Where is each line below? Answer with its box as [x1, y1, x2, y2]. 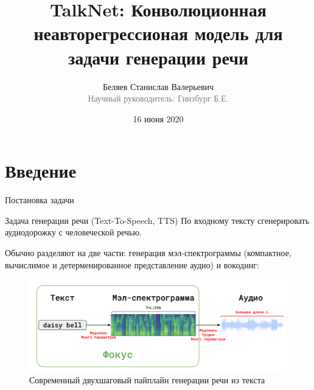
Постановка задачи [5, 193, 74, 206]
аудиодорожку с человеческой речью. [5, 226, 142, 239]
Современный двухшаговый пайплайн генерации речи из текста [29, 373, 265, 386]
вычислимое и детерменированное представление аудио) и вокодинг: [5, 258, 259, 271]
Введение [5, 158, 77, 183]
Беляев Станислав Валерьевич [102, 80, 214, 92]
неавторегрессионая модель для [33, 21, 283, 46]
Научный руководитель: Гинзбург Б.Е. [88, 92, 229, 105]
